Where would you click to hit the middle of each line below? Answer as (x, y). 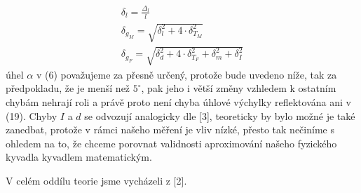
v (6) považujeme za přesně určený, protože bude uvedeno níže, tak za (186, 74)
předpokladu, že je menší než (68, 88)
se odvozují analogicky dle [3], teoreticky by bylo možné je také (220, 115)
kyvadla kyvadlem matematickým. (79, 157)
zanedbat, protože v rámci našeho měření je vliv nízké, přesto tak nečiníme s (170, 129)
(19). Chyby (32, 115)
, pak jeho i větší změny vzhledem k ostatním (239, 88)
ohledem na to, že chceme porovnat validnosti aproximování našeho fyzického (171, 143)
